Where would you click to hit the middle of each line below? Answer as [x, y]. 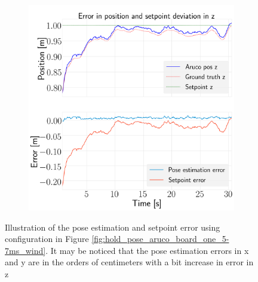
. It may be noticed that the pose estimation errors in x [147, 250]
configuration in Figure [47, 239]
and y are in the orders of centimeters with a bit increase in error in [129, 262]
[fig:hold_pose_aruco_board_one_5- [160, 239]
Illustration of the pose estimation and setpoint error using [113, 227]
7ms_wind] [25, 250]
